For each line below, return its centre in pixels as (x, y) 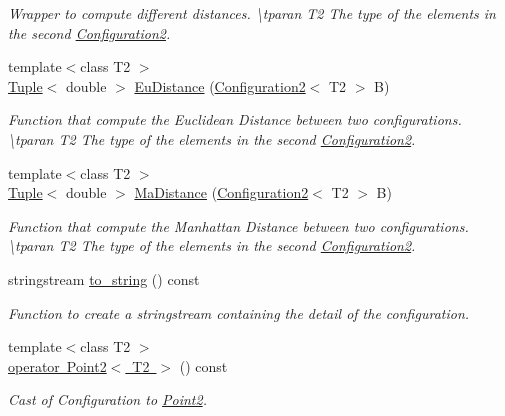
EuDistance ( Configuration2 (220, 85)
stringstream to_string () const (104, 278)
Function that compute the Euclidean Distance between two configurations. (235, 119)
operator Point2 (57, 365)
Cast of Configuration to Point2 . (107, 399)
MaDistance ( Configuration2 (221, 192)
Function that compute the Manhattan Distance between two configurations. (238, 225)
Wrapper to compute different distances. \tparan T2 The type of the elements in (252, 13)
